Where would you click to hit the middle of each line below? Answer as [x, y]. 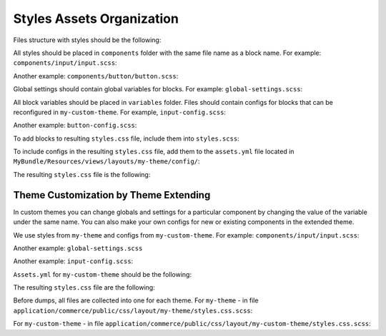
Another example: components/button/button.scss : [96, 76]
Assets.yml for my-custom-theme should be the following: [103, 274]
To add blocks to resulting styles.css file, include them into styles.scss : [126, 138]
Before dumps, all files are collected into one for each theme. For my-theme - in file [136, 300]
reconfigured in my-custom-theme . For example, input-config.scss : [120, 112]
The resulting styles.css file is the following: [82, 174]
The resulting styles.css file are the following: [84, 287]
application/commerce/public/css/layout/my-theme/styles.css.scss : [133, 310]
